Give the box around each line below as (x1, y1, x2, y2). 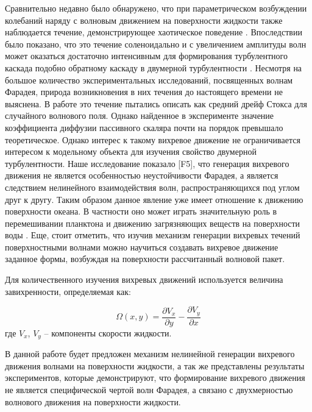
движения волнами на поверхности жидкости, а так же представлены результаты (5, 359, 305, 372)
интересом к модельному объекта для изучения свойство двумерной (5, 145, 257, 158)
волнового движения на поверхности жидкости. (5, 395, 181, 408)
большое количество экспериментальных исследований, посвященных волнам (5, 73, 293, 86)
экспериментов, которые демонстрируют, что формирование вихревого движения (5, 371, 305, 384)
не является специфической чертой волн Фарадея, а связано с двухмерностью (5, 383, 293, 396)
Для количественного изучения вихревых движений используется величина (5, 273, 283, 286)
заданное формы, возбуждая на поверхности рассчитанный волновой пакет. (5, 252, 285, 265)
